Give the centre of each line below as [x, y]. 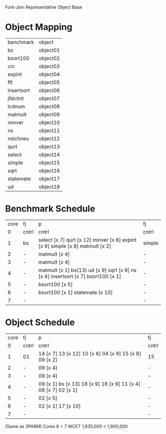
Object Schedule [40, 323]
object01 [49, 50]
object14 [49, 154]
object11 [49, 130]
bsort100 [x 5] [56, 284]
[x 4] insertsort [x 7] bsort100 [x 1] [80, 276]
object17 [49, 178]
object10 [49, 122]
